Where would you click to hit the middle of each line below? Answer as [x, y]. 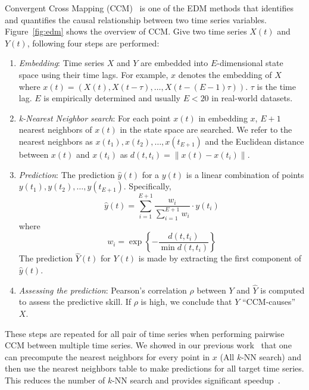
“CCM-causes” [269, 302]
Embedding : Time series [62, 63]
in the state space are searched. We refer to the [206, 130]
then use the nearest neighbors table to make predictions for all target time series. [154, 368]
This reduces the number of [55, 380]
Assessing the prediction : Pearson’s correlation [103, 290]
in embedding [223, 118]
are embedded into [174, 63]
